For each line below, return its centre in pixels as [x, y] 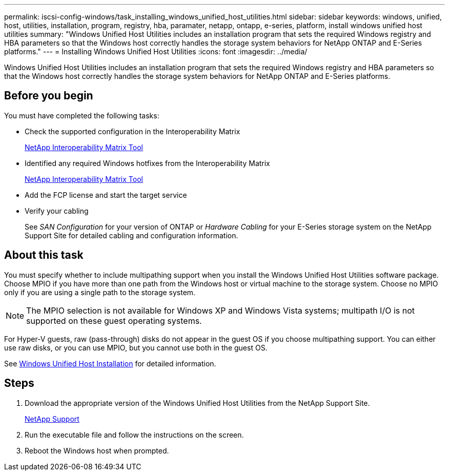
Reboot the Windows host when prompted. [97, 450]
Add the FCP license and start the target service [106, 195]
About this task [44, 255]
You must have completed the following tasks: [82, 115]
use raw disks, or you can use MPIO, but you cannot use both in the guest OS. [136, 347]
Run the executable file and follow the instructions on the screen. [134, 435]
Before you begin [49, 96]
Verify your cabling [57, 211]
